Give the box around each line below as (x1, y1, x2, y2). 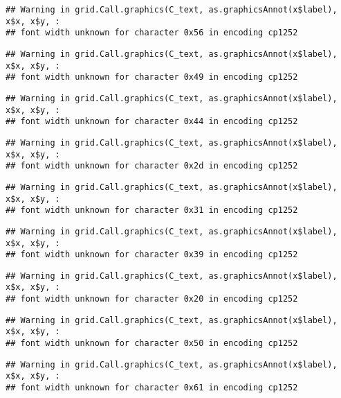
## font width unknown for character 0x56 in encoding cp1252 (6, 28, 298, 38)
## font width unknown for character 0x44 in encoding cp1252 (6, 116, 298, 127)
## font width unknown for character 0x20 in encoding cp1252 (6, 294, 298, 304)
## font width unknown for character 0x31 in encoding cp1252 (6, 205, 298, 216)
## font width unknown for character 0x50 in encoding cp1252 (6, 338, 298, 349)
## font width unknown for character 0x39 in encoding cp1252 (6, 250, 298, 260)
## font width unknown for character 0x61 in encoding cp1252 (6, 383, 298, 393)
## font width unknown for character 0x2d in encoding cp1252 (6, 161, 298, 171)
